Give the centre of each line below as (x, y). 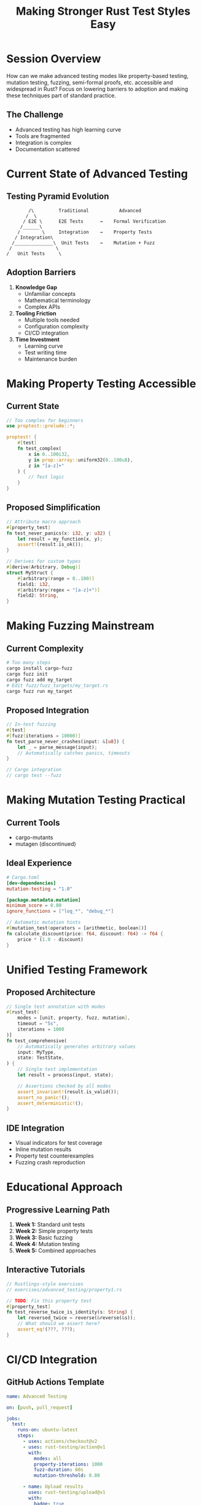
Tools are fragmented (43, 136)
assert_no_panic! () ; (44, 1097)
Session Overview (54, 59)
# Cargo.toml (23, 877)
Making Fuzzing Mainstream (80, 626)
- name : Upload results (53, 1487)
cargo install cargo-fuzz (39, 668)
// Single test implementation (57, 1069)
